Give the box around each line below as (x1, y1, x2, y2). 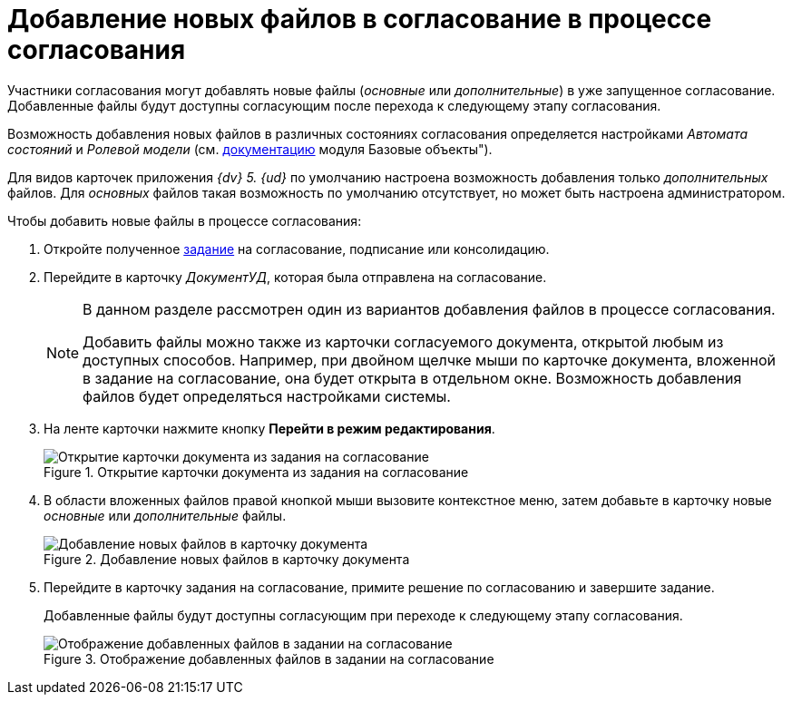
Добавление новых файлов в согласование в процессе (7, 4, 712, 34)
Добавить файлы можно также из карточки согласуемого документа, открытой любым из (83, 332, 724, 351)
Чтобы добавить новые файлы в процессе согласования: (7, 212, 362, 229)
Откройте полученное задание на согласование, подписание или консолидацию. (44, 240, 550, 257)
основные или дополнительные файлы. (44, 507, 287, 523)
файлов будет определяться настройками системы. (83, 386, 451, 405)
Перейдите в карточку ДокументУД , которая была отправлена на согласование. (44, 268, 547, 285)
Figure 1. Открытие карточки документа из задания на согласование (44, 463, 469, 480)
